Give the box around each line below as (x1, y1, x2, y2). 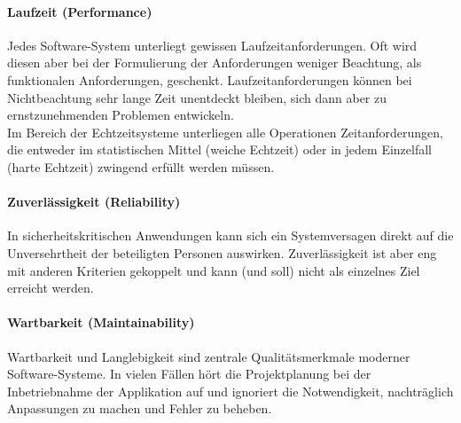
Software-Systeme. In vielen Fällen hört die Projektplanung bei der (7, 364, 371, 383)
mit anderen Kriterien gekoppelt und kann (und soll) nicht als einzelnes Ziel (7, 261, 420, 279)
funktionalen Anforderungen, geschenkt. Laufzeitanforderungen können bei (7, 70, 412, 89)
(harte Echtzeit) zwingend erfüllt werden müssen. (7, 157, 275, 176)
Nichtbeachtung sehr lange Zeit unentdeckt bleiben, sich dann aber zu (7, 88, 387, 106)
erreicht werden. (7, 278, 94, 297)
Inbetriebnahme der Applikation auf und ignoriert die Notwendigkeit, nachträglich (7, 381, 454, 400)
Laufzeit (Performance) (7, 2, 152, 20)
